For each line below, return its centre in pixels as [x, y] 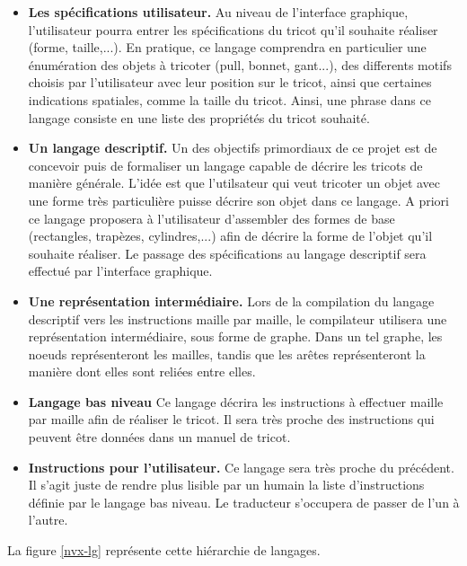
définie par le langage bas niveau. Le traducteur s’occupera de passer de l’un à [244, 502]
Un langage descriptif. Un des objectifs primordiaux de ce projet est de [233, 148]
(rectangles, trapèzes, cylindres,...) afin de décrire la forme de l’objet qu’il [230, 236]
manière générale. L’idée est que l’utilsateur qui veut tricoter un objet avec [234, 183]
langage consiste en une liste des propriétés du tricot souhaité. [199, 117]
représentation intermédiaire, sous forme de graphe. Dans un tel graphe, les [235, 336]
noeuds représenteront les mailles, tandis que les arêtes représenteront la [227, 354]
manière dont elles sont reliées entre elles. [142, 371]
